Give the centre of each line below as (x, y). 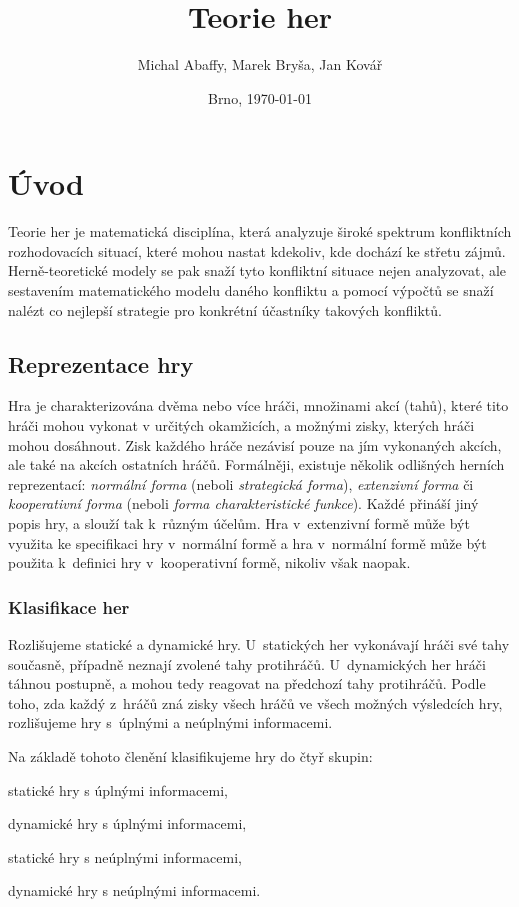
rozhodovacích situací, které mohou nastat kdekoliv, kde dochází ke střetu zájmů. (257, 250)
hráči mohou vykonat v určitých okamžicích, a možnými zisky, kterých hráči (241, 425)
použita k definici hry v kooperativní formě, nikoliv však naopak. (209, 562)
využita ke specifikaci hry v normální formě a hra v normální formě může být (247, 542)
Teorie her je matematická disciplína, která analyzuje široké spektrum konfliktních (260, 231)
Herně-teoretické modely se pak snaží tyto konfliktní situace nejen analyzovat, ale (257, 270)
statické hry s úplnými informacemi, (118, 789)
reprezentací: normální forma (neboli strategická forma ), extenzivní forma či (241, 483)
